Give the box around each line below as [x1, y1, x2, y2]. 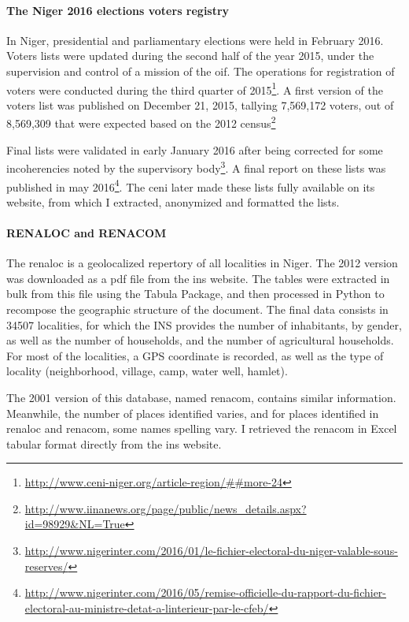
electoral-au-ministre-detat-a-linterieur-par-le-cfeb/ [24, 599, 269, 616]
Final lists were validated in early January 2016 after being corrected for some [6, 141, 383, 158]
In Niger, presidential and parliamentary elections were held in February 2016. [6, 32, 384, 48]
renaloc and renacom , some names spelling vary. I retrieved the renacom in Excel [6, 420, 397, 437]
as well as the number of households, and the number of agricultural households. [6, 332, 394, 348]
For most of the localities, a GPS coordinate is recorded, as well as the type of [6, 347, 384, 363]
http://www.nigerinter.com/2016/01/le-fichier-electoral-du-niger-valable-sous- [24, 542, 398, 559]
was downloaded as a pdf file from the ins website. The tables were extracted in [6, 270, 390, 286]
